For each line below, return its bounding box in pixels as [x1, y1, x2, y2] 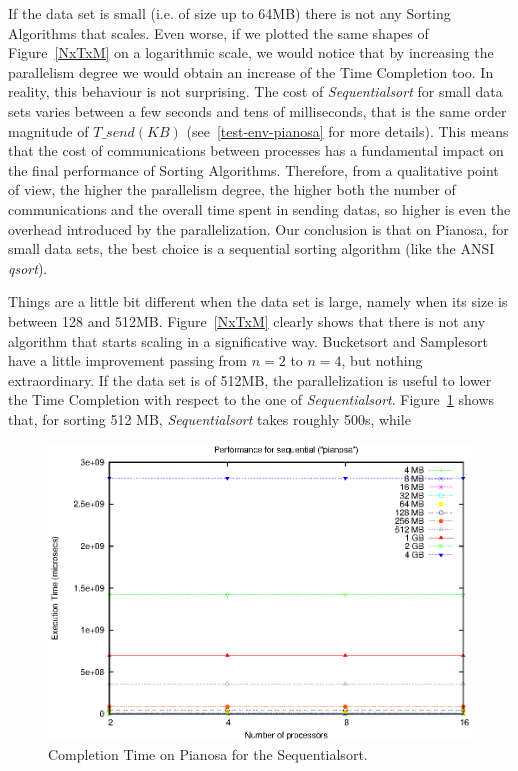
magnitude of [8, 120, 89, 141]
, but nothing [341, 350, 423, 371]
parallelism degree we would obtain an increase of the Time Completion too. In [8, 61, 494, 82]
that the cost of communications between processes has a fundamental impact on [8, 140, 504, 161]
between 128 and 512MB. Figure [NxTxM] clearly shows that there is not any [8, 310, 486, 331]
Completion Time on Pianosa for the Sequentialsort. [48, 744, 368, 765]
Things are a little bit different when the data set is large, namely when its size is [8, 291, 508, 312]
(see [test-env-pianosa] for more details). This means [186, 120, 509, 141]
